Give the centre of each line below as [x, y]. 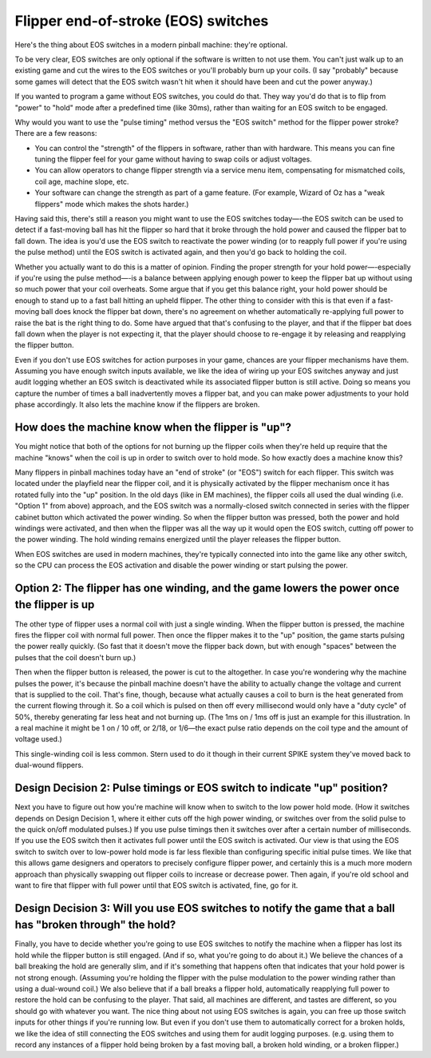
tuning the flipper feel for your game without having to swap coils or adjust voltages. [174, 159]
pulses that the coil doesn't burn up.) [75, 657]
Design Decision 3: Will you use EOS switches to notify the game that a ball [205, 908]
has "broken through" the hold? [95, 925]
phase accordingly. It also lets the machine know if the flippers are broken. [137, 404]
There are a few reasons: [56, 133]
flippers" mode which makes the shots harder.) [112, 204]
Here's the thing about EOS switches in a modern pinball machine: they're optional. [151, 45]
